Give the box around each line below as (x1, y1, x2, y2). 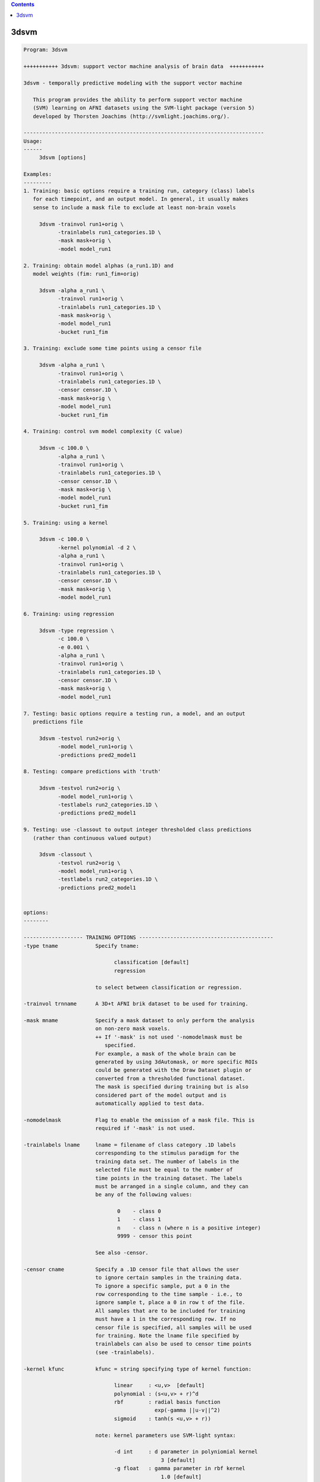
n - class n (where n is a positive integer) (117, 1224, 261, 1231)
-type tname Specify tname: (23, 943, 139, 949)
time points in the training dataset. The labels (95, 1174, 242, 1181)
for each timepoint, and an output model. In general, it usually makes (33, 196, 249, 203)
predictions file (33, 718, 83, 726)
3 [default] (161, 1457, 196, 1464)
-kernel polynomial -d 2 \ (57, 544, 136, 551)
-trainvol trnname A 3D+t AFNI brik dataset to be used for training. (23, 1001, 249, 1007)
